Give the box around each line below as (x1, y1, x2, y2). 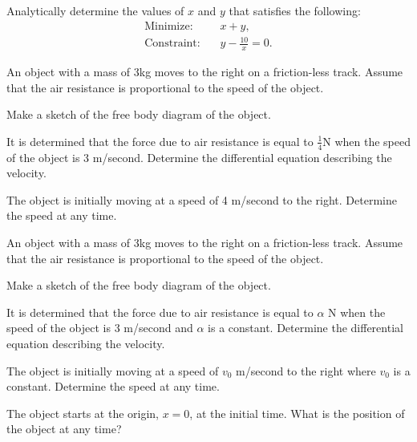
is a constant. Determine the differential (208, 319, 403, 336)
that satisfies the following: (229, 2, 361, 18)
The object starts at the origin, (6, 404, 160, 421)
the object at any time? (6, 420, 122, 437)
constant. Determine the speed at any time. (6, 378, 220, 395)
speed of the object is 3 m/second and (6, 319, 193, 336)
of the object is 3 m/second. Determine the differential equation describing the (6, 148, 392, 165)
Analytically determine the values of (6, 2, 184, 18)
